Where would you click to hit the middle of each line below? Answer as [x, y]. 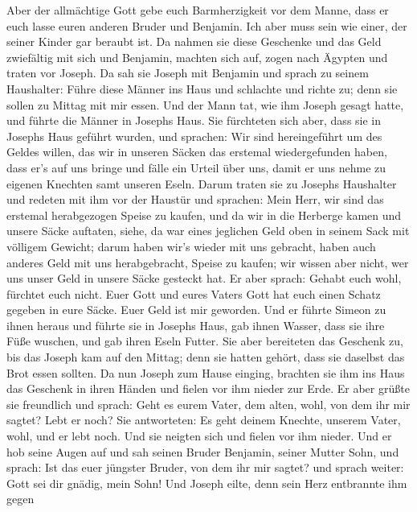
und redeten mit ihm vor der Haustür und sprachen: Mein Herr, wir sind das [195, 199]
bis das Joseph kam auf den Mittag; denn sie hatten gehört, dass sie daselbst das [206, 357]
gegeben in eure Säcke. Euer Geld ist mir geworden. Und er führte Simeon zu [196, 310]
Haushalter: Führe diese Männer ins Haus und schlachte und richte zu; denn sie [202, 88]
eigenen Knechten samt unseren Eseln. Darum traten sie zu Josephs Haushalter [202, 183]
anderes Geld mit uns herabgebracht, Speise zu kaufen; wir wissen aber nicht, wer [208, 262]
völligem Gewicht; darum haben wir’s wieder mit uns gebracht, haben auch [191, 246]
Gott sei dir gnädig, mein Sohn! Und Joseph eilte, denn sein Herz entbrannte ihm [207, 483]
